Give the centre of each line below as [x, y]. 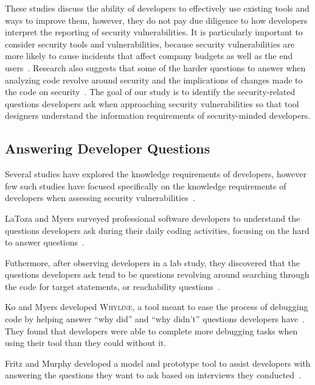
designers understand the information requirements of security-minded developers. [158, 115]
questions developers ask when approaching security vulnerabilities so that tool [152, 103]
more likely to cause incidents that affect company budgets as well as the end [149, 56]
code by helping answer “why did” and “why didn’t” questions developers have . [155, 319]
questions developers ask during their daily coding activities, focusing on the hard [157, 230]
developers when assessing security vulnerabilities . [100, 198]
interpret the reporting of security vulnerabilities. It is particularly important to [154, 32]
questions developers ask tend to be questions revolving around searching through [157, 274]
